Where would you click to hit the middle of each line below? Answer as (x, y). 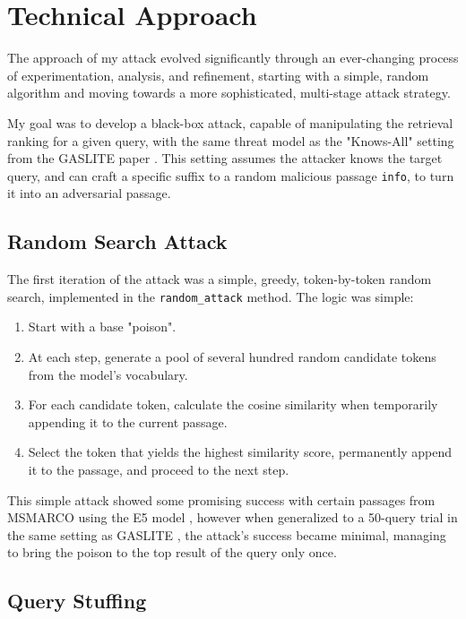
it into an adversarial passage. (89, 193)
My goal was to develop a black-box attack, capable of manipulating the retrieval (230, 122)
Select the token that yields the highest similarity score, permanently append (240, 452)
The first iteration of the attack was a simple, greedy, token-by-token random (220, 279)
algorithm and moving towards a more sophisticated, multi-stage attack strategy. (229, 93)
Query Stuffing (77, 601)
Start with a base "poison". (102, 327)
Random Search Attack (117, 241)
